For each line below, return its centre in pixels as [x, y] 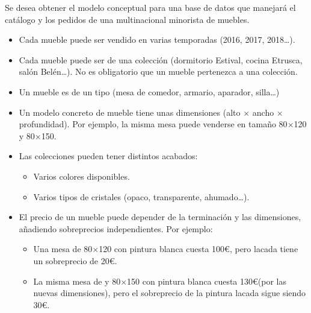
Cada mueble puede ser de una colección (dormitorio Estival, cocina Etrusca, [161, 59]
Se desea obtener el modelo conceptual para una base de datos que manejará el [150, 7]
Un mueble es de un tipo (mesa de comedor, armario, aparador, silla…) [149, 91]
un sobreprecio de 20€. [75, 260]
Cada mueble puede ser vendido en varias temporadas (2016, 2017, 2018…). [157, 40]
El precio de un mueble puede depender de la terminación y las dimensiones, [160, 217]
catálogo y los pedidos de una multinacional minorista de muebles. [127, 19]
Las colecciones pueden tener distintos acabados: [108, 156]
